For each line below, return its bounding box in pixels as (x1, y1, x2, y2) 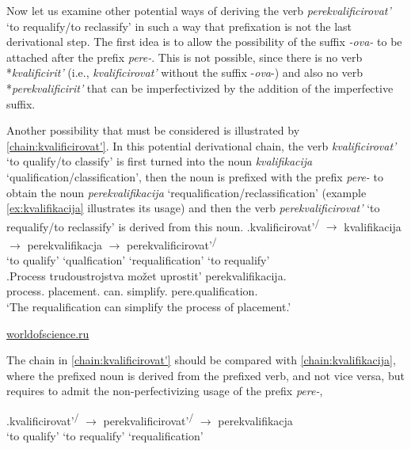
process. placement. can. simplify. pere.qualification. (6, 283, 258, 299)
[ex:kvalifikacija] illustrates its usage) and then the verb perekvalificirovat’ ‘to (6, 200, 380, 216)
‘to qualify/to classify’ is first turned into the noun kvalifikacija (6, 153, 313, 169)
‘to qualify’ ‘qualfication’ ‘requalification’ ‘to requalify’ (6, 252, 270, 268)
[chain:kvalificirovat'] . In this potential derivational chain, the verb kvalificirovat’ (6, 137, 397, 154)
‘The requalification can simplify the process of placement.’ (6, 299, 291, 314)
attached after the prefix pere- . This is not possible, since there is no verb (6, 48, 363, 65)
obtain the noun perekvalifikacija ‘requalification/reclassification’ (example (6, 184, 367, 200)
